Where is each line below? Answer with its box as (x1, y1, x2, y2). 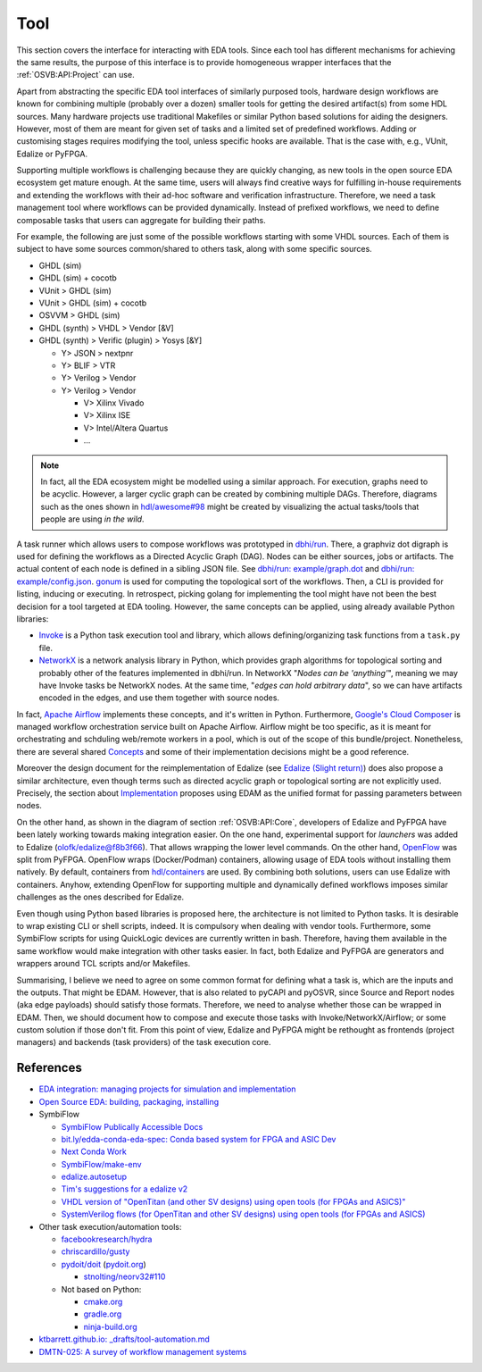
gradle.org (83, 1309, 122, 1319)
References (16, 1060, 82, 1075)
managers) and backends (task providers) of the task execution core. (16, 1037, 271, 1048)
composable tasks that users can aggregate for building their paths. (16, 214, 267, 225)
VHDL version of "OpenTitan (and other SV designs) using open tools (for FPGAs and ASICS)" (61, 1196, 406, 1207)
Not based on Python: (61, 1284, 142, 1294)
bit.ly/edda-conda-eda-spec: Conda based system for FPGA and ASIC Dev (61, 1134, 337, 1144)
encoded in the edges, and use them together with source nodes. (38, 692, 280, 703)
